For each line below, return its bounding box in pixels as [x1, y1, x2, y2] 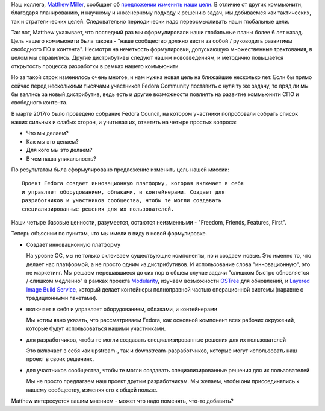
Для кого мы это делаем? [26, 147, 93, 154]
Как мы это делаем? [26, 138, 79, 145]
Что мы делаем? [26, 130, 69, 137]
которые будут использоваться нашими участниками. [26, 325, 166, 332]
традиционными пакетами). [26, 295, 98, 302]
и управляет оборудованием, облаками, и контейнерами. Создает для [22, 188, 225, 196]
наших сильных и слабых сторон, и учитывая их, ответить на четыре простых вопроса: [11, 118, 237, 126]
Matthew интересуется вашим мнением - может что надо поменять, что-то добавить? [11, 397, 234, 404]
